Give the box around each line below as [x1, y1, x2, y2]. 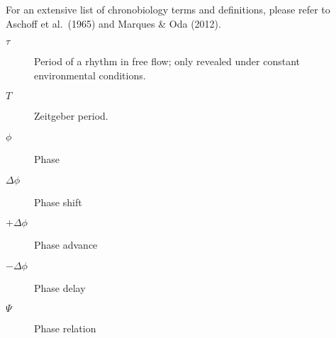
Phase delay [34, 280, 86, 295]
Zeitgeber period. [34, 108, 108, 123]
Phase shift [34, 194, 82, 209]
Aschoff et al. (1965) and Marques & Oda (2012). [6, 16, 221, 30]
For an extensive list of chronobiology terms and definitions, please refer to [6, 2, 330, 16]
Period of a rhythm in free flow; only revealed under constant [34, 54, 300, 69]
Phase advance [34, 237, 98, 252]
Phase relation [34, 321, 96, 336]
